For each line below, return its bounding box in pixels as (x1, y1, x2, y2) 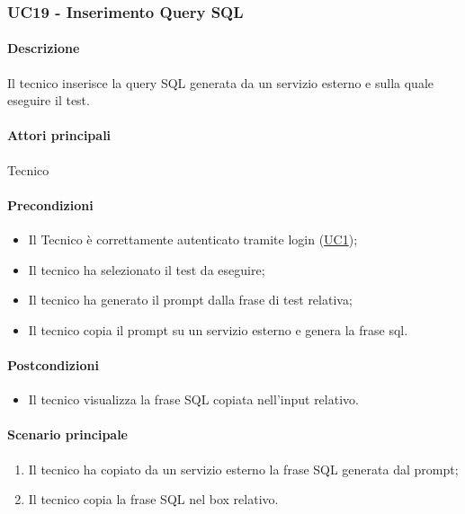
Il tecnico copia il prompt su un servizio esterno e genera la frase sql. (28, 320, 408, 339)
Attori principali (7, 126, 112, 145)
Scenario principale (7, 425, 128, 444)
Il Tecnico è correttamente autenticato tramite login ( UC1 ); (28, 230, 358, 249)
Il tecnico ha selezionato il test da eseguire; (28, 260, 265, 279)
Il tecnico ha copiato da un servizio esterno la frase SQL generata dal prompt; (28, 459, 459, 478)
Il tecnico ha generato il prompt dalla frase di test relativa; (28, 290, 353, 309)
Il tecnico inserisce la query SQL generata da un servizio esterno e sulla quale (7, 73, 434, 92)
